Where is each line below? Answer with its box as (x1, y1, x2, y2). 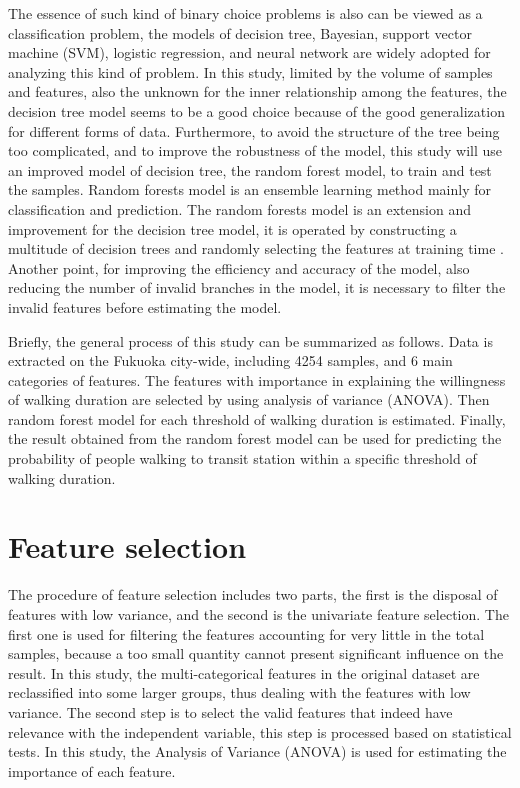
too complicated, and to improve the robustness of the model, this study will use (8, 140, 503, 161)
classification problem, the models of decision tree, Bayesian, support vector (8, 22, 472, 43)
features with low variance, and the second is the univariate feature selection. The (8, 603, 509, 624)
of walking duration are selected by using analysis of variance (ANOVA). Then (8, 389, 490, 410)
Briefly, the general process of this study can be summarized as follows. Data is (8, 330, 493, 351)
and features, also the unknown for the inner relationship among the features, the (8, 81, 507, 102)
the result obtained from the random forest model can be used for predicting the (8, 428, 502, 449)
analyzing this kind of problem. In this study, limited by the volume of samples (8, 61, 493, 82)
